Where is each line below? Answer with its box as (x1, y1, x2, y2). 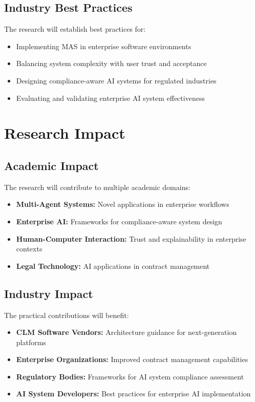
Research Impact (4, 122, 125, 143)
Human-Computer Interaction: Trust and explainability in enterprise (16, 233, 246, 244)
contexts (16, 243, 42, 254)
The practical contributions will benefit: (4, 309, 129, 320)
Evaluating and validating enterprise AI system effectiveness (16, 92, 205, 103)
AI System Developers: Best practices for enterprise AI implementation (16, 388, 251, 399)
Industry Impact (4, 285, 93, 301)
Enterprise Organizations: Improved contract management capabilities (16, 354, 248, 365)
